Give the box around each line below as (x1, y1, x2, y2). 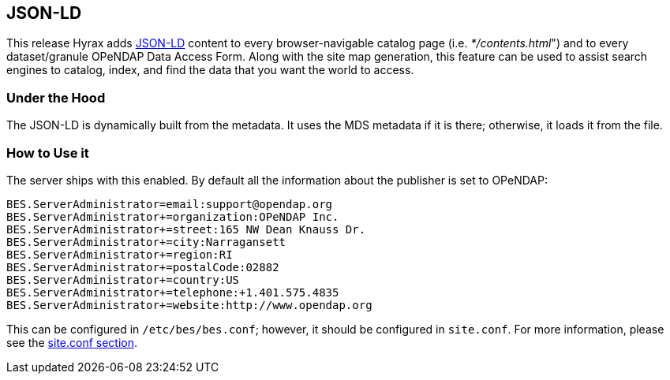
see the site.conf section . (6, 335, 138, 349)
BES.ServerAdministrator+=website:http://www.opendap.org (6, 298, 372, 311)
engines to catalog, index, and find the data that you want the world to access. (6, 63, 414, 77)
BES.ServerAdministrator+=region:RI (6, 248, 233, 261)
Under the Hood (6, 89, 106, 106)
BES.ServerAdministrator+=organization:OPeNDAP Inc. (6, 210, 339, 223)
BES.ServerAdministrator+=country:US (6, 273, 240, 286)
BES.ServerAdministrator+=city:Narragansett (6, 235, 286, 248)
